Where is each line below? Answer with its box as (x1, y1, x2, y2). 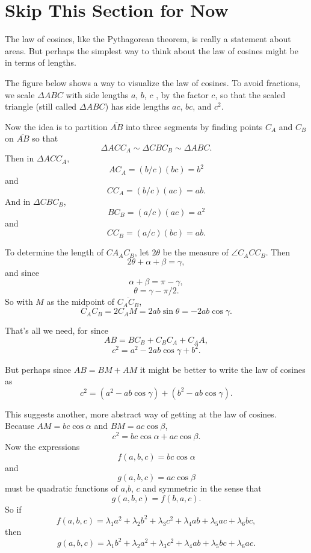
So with (5, 295, 33, 308)
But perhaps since (5, 363, 72, 375)
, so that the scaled (215, 88, 286, 101)
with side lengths (66, 88, 129, 101)
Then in (5, 152, 34, 164)
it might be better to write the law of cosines (140, 363, 306, 375)
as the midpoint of (46, 295, 115, 308)
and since (5, 266, 39, 278)
